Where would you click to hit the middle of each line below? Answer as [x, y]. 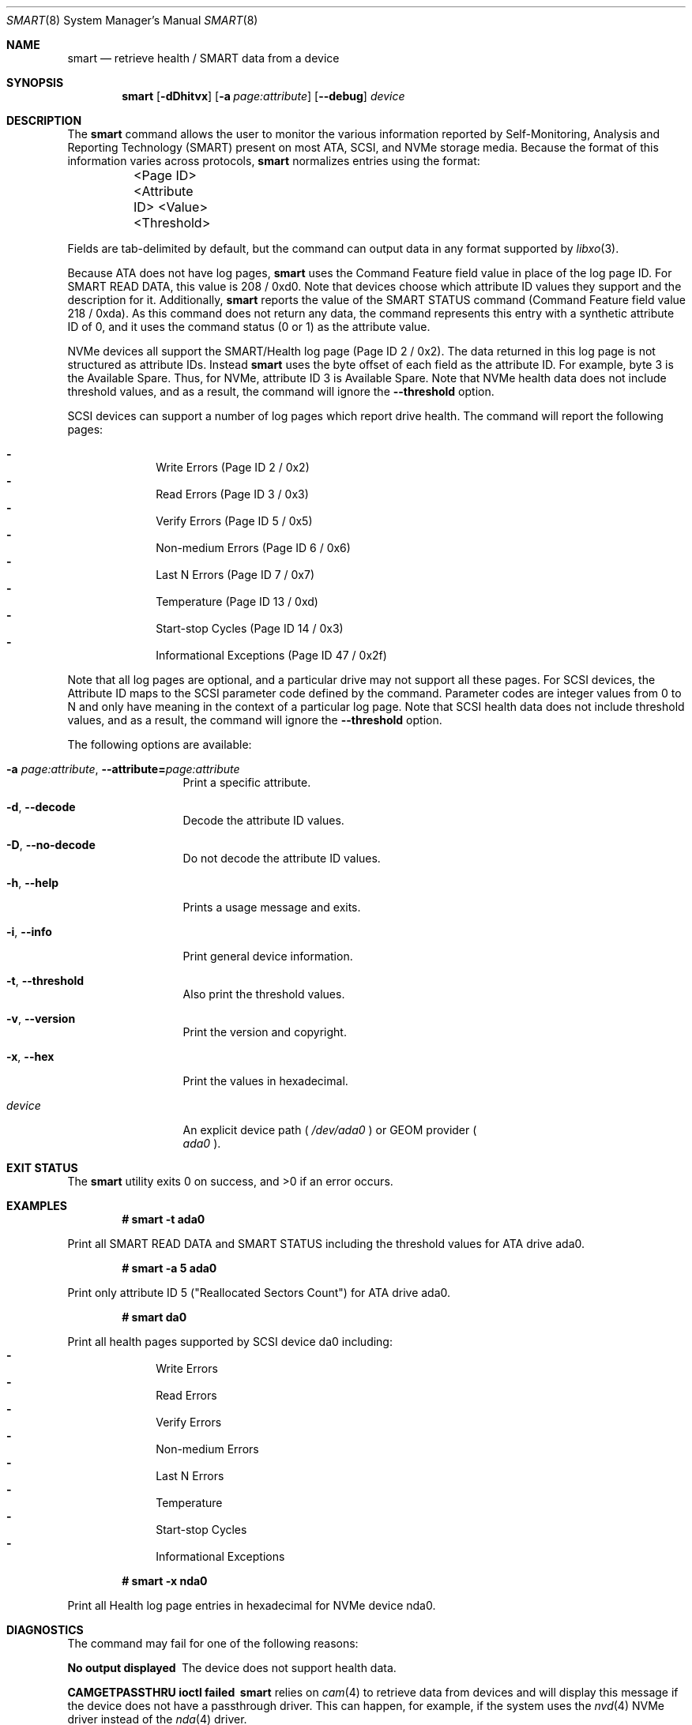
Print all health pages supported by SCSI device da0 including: [230, 1342]
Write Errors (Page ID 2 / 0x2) [233, 467]
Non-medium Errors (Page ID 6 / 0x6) [253, 548]
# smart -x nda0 [165, 1581]
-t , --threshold [45, 981]
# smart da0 [154, 1317]
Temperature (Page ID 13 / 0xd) [237, 601]
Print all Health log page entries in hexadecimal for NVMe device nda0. [252, 1605]
